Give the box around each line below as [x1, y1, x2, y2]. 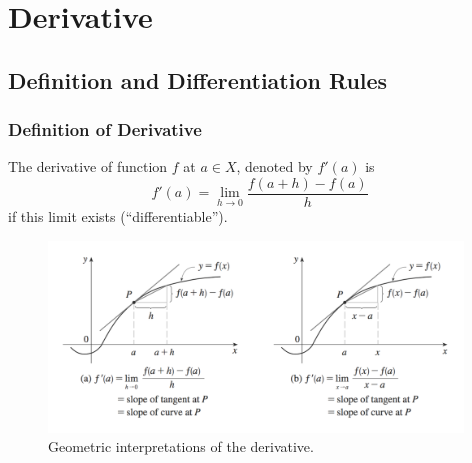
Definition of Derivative [8, 117, 202, 142]
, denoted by [236, 156, 313, 177]
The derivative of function [8, 156, 168, 177]
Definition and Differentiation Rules [8, 64, 388, 95]
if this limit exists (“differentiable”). [8, 206, 228, 227]
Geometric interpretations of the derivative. [48, 436, 314, 457]
